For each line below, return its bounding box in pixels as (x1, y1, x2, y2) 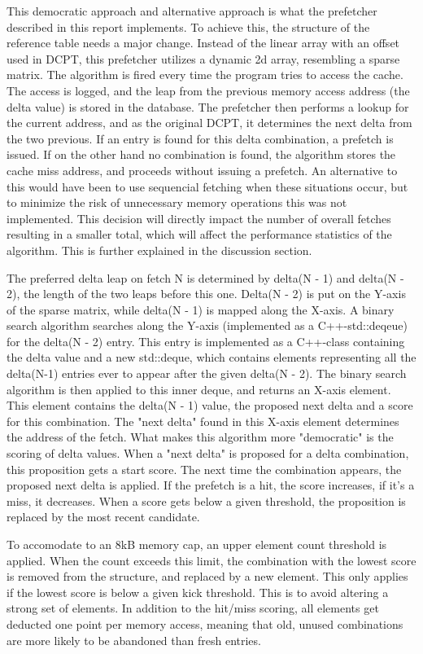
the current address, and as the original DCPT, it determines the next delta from (7, 114, 412, 131)
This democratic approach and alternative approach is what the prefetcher (7, 2, 377, 19)
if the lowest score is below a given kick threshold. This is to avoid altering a (7, 583, 389, 600)
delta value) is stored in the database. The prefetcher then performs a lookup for (7, 98, 409, 115)
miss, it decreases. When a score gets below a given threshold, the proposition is (7, 492, 406, 509)
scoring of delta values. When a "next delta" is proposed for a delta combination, (7, 445, 409, 462)
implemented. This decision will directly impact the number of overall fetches (7, 209, 391, 226)
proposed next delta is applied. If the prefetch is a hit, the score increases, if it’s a (7, 476, 415, 494)
